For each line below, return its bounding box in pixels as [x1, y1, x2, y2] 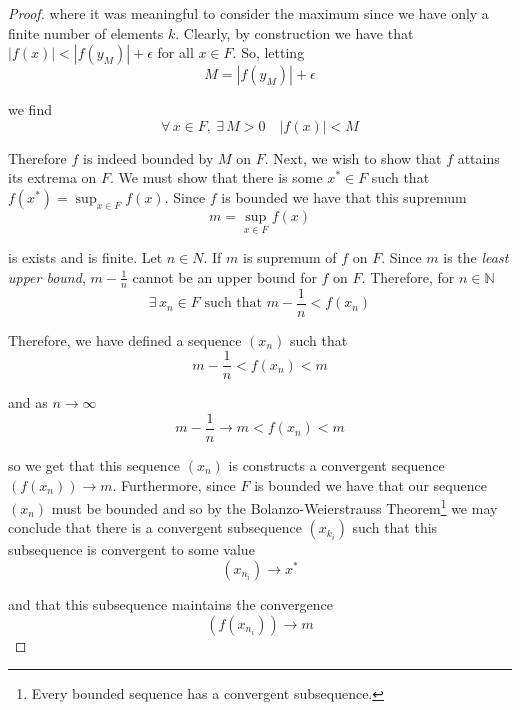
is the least [443, 247, 509, 268]
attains [457, 147, 500, 168]
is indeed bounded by [83, 147, 214, 168]
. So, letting [232, 42, 305, 63]
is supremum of [243, 247, 337, 268]
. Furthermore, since [112, 474, 236, 495]
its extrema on [8, 167, 97, 188]
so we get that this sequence [8, 454, 181, 475]
